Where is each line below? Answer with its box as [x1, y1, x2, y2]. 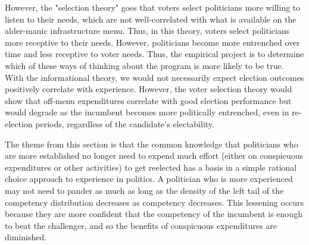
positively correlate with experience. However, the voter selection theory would [5, 83, 292, 95]
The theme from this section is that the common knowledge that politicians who [5, 137, 298, 150]
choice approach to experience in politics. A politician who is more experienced [5, 172, 293, 185]
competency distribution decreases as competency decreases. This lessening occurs [5, 196, 304, 208]
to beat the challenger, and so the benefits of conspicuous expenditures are [5, 219, 277, 231]
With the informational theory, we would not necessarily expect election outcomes [5, 71, 304, 83]
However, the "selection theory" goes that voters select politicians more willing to [5, 1, 301, 13]
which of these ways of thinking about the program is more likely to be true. [5, 59, 284, 71]
